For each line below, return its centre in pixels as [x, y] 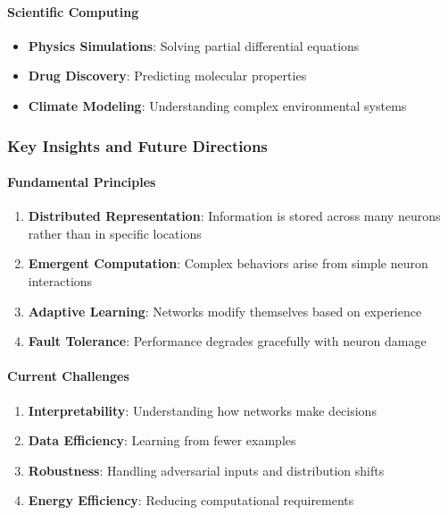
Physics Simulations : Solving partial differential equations [194, 45]
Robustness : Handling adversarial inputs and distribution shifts [206, 470]
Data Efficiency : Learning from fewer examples [162, 440]
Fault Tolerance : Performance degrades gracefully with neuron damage [227, 341]
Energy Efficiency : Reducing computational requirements [191, 500]
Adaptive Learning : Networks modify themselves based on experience [225, 311]
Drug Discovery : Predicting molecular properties [167, 76]
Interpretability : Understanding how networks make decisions [202, 410]
